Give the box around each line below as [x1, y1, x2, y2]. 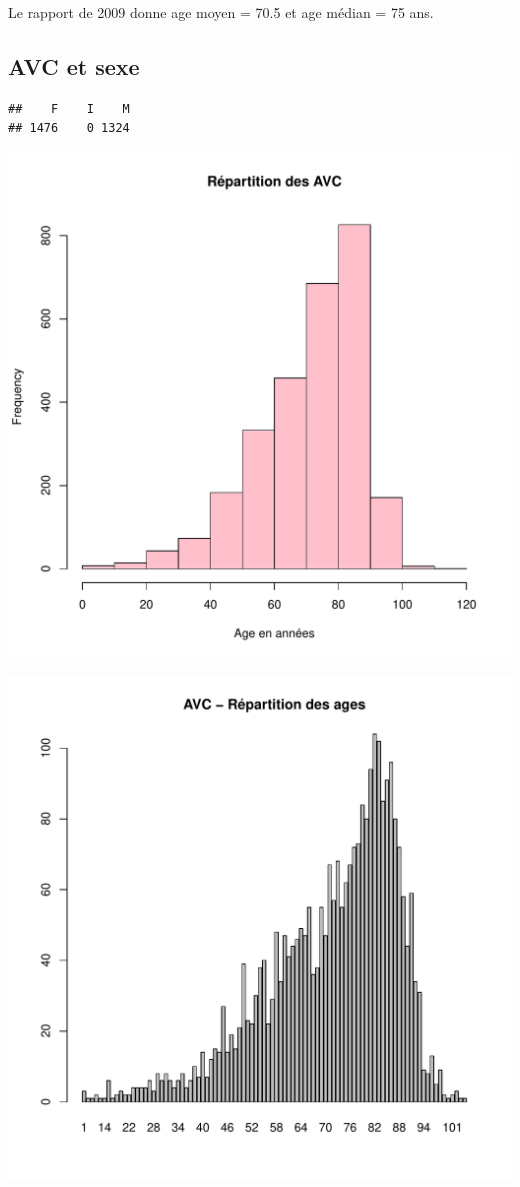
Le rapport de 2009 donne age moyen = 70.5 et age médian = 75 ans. [8, 2, 434, 22]
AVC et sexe [8, 50, 140, 81]
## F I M [8, 101, 130, 116]
